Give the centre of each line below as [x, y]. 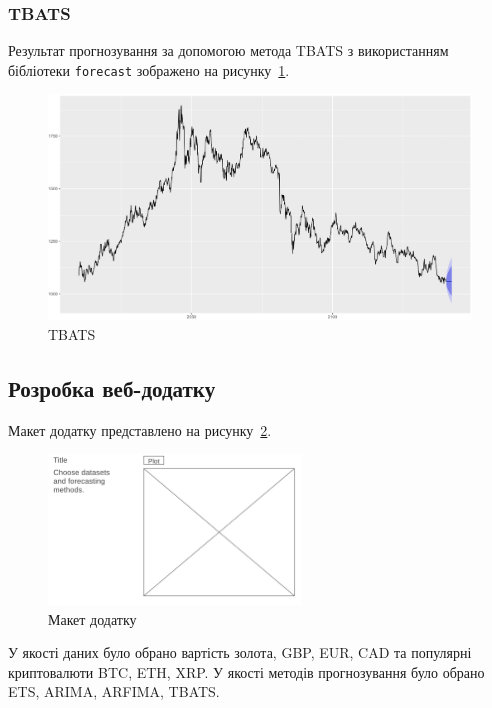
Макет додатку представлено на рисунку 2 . [140, 429]
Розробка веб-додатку [112, 387]
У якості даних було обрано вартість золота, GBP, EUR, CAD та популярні [240, 652]
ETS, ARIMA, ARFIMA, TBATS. [114, 691]
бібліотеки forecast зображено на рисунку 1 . [149, 69]
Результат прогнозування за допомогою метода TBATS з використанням [228, 50]
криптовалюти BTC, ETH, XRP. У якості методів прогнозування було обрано [246, 671]
